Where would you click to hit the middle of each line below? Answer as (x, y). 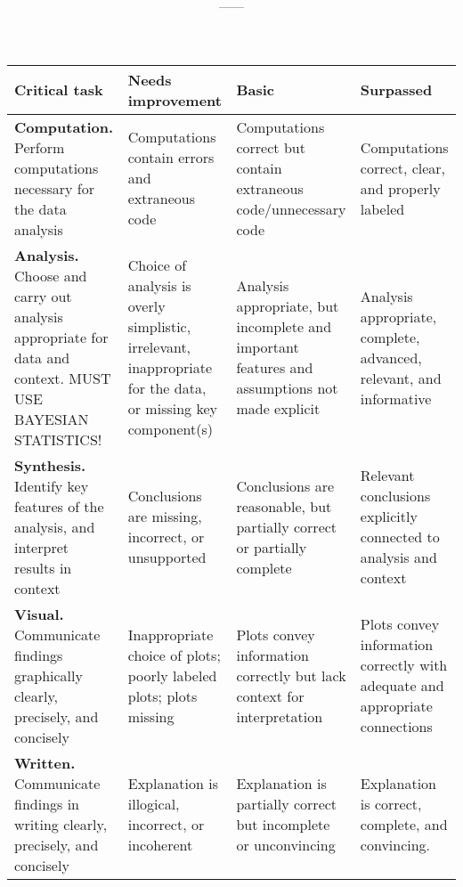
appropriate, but (288, 306)
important (268, 347)
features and (275, 368)
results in (43, 567)
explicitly (389, 517)
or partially (272, 547)
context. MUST (63, 378)
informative (396, 398)
